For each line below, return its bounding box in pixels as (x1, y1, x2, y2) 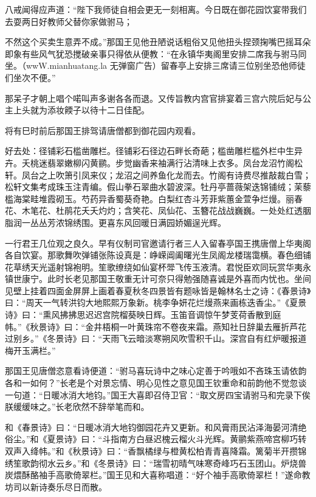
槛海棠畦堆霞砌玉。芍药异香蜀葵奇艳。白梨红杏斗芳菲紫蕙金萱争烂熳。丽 (5, 192, 294, 205)
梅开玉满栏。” (5, 344, 56, 356)
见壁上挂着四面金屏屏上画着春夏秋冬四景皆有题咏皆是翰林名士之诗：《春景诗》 (5, 284, 311, 297)
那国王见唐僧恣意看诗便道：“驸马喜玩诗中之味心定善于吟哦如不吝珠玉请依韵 (5, 364, 307, 377)
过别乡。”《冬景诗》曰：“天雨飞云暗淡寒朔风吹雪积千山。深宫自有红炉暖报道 (5, 332, 307, 345)
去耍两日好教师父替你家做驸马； (5, 15, 132, 27)
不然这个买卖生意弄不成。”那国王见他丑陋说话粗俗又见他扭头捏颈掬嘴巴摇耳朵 (5, 35, 311, 48)
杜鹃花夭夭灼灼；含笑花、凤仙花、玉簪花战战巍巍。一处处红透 (55, 204, 303, 217)
